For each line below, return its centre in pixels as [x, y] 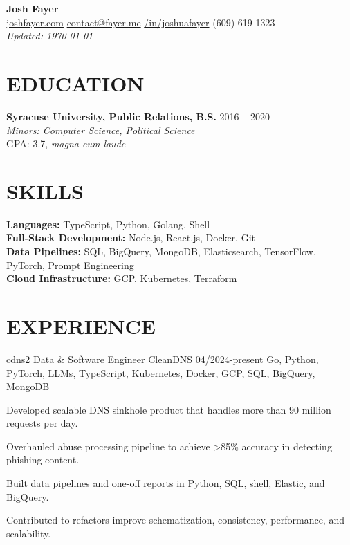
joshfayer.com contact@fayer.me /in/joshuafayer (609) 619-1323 [141, 22]
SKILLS [45, 191]
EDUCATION [75, 83]
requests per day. [42, 423]
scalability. [29, 533]
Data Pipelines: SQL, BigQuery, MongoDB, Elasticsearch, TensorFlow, [161, 251]
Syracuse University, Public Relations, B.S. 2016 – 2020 [138, 116]
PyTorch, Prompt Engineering [70, 265]
